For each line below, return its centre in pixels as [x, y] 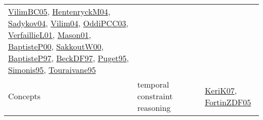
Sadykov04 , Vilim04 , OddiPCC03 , [68, 23]
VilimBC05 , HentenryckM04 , [59, 11]
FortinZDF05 [228, 102]
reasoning [154, 108]
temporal [153, 84]
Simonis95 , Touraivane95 [52, 70]
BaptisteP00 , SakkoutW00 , [56, 46]
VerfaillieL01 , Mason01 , [50, 35]
